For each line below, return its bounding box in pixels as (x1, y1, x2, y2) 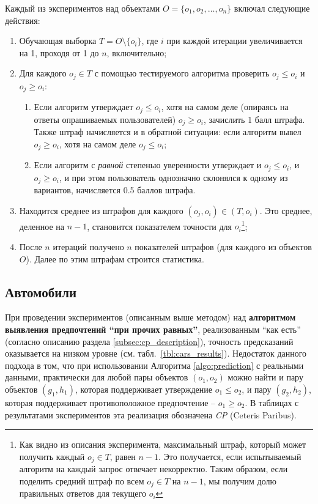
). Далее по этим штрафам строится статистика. (26, 252, 204, 265)
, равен (109, 450, 136, 462)
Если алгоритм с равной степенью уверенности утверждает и (34, 158, 262, 171)
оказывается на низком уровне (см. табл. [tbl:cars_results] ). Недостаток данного (5, 347, 307, 360)
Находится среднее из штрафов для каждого (19, 204, 183, 217)
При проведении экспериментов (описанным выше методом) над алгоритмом (5, 311, 296, 324)
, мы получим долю (203, 474, 276, 487)
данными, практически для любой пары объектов (5, 371, 188, 384)
